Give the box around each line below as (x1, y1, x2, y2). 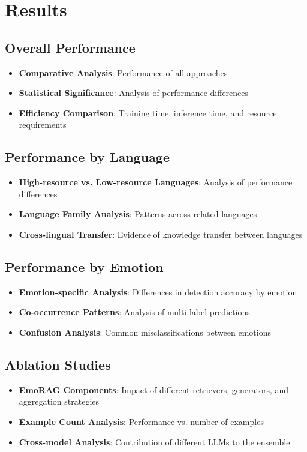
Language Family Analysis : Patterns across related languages (19, 208, 257, 220)
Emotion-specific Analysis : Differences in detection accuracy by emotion (19, 285, 297, 298)
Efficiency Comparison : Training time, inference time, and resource (19, 106, 277, 119)
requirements (19, 118, 67, 131)
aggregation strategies (19, 395, 100, 408)
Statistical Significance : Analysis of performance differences (19, 86, 249, 99)
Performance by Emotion (5, 257, 164, 276)
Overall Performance (5, 38, 136, 56)
